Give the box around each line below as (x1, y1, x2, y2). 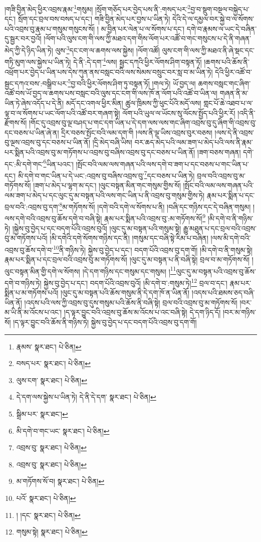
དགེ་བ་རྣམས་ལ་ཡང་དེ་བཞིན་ (186, 23, 257, 34)
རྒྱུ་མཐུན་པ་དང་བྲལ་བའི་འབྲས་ (183, 223, 257, 233)
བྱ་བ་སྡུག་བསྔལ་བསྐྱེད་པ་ (190, 4, 249, 14)
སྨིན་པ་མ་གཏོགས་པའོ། (5, 287, 59, 298)
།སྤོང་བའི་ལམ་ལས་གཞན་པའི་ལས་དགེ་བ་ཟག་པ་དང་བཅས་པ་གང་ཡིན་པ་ (76, 158, 249, 169)
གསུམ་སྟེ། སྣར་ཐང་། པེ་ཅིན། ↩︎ (16, 526, 88, 537)
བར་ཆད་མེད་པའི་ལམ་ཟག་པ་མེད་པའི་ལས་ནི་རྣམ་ (134, 137, 253, 147)
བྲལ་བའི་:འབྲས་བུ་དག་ (5, 201, 60, 212)
